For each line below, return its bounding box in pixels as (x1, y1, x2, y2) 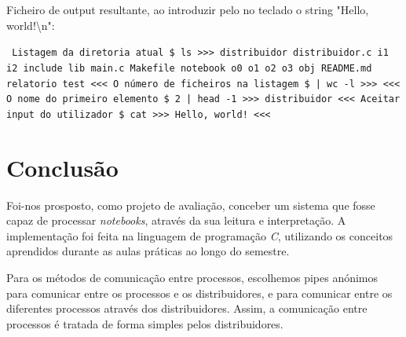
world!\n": (6, 16, 55, 33)
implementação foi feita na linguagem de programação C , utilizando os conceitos (6, 227, 393, 244)
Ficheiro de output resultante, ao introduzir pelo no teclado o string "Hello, (6, 2, 369, 17)
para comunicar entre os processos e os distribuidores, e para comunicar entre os (6, 284, 393, 301)
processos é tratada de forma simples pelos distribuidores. (6, 315, 283, 332)
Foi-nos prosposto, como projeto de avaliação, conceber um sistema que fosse (6, 196, 375, 213)
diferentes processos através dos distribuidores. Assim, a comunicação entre (6, 300, 368, 317)
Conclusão (6, 151, 119, 183)
